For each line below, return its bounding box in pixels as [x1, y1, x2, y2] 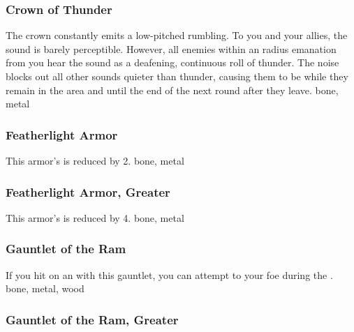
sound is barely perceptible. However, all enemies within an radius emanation [6, 41, 337, 56]
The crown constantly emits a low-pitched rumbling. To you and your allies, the [6, 28, 348, 43]
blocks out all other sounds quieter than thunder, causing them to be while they [6, 69, 348, 83]
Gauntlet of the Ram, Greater [6, 310, 179, 328]
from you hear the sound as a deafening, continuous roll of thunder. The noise [6, 55, 339, 70]
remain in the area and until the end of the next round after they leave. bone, [6, 82, 339, 97]
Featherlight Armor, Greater [6, 183, 170, 200]
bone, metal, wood [6, 281, 84, 296]
